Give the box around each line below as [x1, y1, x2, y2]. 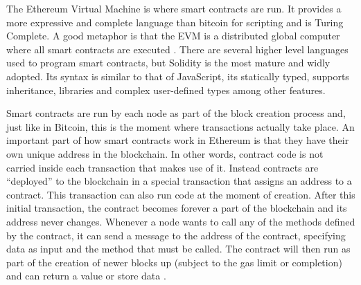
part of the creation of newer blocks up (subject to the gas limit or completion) [6, 255, 342, 269]
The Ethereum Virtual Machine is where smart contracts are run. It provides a [6, 1, 342, 15]
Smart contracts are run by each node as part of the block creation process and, [6, 106, 346, 120]
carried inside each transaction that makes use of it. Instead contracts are [6, 160, 319, 174]
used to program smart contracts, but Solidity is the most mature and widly [6, 55, 331, 70]
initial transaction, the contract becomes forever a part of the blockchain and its [6, 201, 347, 215]
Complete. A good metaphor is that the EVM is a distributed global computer [6, 28, 340, 43]
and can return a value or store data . [6, 268, 166, 283]
